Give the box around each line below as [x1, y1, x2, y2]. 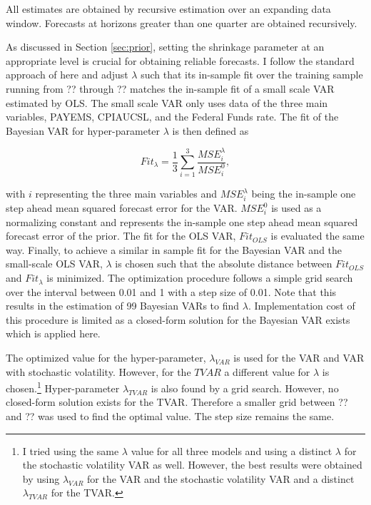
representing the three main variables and [35, 186, 218, 201]
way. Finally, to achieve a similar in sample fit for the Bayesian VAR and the [6, 242, 342, 257]
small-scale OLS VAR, [6, 256, 103, 271]
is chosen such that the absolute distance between [115, 256, 332, 271]
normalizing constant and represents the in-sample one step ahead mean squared [6, 214, 358, 229]
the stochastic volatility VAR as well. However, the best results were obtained [22, 457, 362, 472]
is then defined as [172, 123, 249, 138]
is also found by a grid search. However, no [151, 380, 339, 395]
